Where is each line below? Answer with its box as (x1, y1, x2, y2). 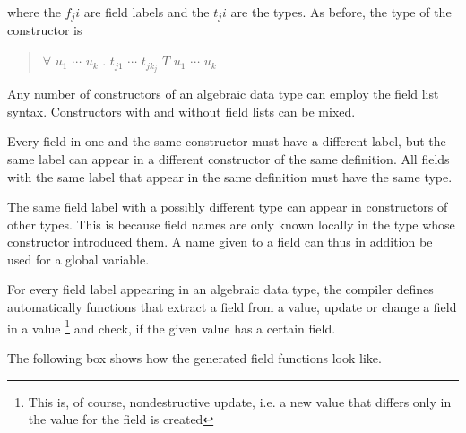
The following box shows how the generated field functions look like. (7, 348, 382, 367)
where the (7, 3, 61, 21)
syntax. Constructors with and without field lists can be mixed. (7, 101, 356, 120)
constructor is (7, 21, 82, 39)
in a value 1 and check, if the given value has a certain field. (7, 316, 336, 337)
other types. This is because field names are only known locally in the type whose (7, 214, 455, 233)
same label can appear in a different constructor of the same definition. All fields (7, 149, 450, 168)
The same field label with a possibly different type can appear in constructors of (7, 197, 448, 216)
